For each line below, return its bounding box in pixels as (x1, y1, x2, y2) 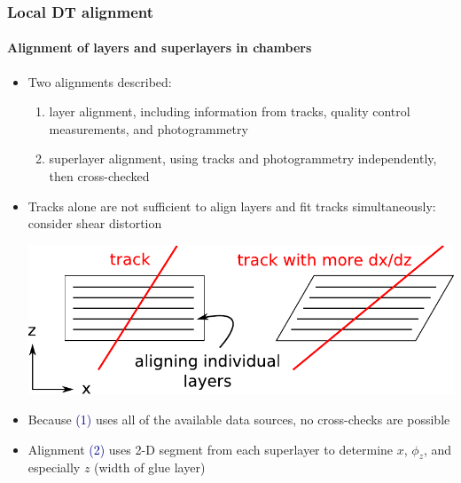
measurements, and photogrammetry (49, 119, 248, 138)
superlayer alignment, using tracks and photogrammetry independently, (49, 149, 437, 168)
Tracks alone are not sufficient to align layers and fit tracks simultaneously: (27, 196, 436, 215)
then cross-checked (49, 167, 150, 186)
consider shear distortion (27, 214, 162, 233)
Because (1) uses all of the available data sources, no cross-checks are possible (27, 410, 450, 429)
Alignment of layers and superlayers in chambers (7, 38, 312, 57)
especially (27, 458, 81, 477)
